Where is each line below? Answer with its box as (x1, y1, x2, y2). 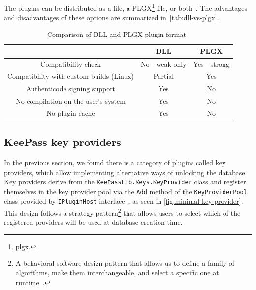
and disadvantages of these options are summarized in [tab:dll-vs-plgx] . (4, 12, 219, 23)
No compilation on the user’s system (16, 95, 126, 106)
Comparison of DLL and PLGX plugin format (47, 29, 186, 39)
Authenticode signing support (26, 83, 116, 93)
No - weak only (141, 59, 187, 69)
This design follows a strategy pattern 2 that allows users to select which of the (4, 206, 241, 217)
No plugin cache (46, 108, 95, 118)
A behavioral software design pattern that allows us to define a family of (15, 257, 234, 268)
